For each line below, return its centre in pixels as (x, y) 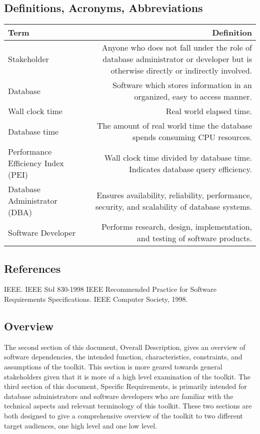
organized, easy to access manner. (193, 97)
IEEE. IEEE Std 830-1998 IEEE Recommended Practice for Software (110, 289)
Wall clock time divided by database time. (178, 157)
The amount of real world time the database (174, 126)
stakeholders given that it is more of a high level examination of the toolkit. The (127, 376)
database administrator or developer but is (177, 59)
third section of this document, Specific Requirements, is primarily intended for (125, 386)
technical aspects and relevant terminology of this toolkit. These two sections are (128, 406)
